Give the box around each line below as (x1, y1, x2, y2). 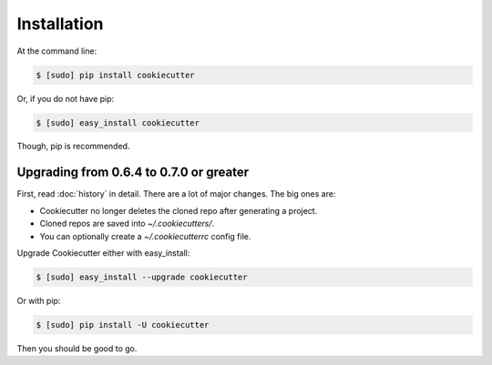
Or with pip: (16, 295, 61, 306)
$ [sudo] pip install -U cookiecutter (36, 319, 210, 330)
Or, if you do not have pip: (16, 93, 115, 104)
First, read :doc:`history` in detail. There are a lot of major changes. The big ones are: (16, 188, 336, 199)
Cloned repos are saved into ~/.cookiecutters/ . (39, 218, 215, 229)
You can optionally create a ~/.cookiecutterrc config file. (39, 230, 251, 241)
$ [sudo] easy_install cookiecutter (36, 117, 200, 127)
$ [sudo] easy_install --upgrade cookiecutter (36, 271, 248, 282)
